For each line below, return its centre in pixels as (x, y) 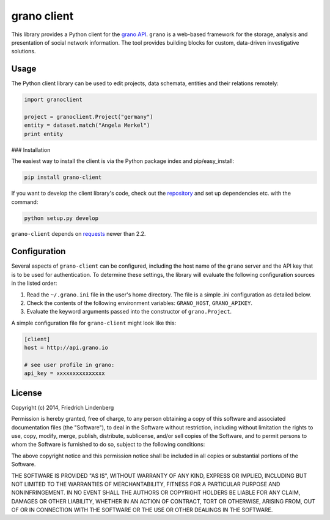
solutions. (24, 51)
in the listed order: (34, 283)
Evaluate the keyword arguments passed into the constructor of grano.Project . (129, 312)
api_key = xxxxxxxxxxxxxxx (64, 373)
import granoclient (53, 100)
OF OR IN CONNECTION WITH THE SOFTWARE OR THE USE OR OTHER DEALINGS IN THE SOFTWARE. (142, 510)
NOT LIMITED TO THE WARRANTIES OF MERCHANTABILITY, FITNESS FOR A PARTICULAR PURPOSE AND (146, 484)
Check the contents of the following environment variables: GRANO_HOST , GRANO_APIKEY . (140, 303)
